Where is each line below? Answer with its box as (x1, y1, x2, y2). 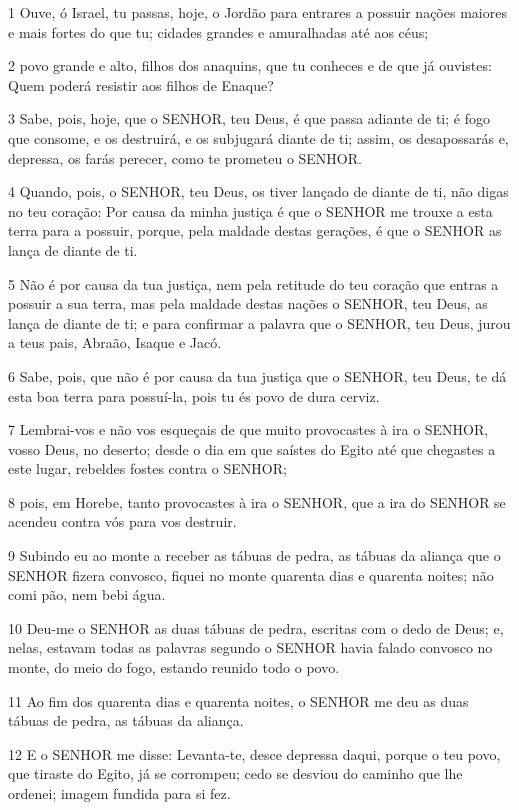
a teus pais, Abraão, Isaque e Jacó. (8, 332, 222, 353)
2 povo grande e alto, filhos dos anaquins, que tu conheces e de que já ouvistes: (8, 55, 492, 76)
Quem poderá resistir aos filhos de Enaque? (8, 74, 274, 95)
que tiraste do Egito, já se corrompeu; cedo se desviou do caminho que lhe (8, 763, 463, 784)
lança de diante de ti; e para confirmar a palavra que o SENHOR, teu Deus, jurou (8, 312, 511, 333)
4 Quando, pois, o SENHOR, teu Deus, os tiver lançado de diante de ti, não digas (8, 181, 509, 202)
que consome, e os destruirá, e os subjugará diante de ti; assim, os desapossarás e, (8, 127, 509, 148)
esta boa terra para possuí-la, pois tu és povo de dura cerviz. (8, 385, 380, 406)
